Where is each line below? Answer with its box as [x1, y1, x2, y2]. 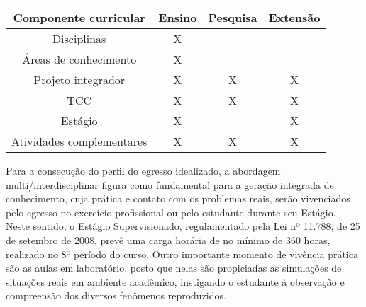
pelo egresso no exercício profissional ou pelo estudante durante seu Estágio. [6, 204, 336, 219]
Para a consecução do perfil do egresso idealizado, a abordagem [6, 163, 281, 178]
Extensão [268, 9, 321, 25]
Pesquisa [208, 9, 257, 25]
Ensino [158, 9, 197, 25]
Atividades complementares [11, 133, 148, 149]
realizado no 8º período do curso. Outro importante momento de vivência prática [6, 246, 358, 261]
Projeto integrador [33, 71, 126, 88]
